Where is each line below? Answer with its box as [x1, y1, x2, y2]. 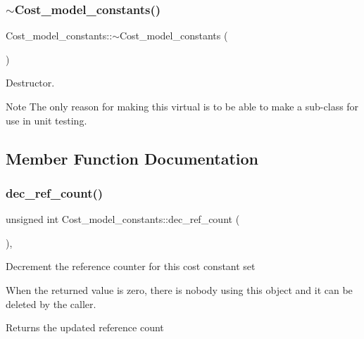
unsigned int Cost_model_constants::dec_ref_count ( [6, 212, 240, 226]
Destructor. [6, 75, 55, 90]
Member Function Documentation [6, 147, 259, 169]
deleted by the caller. [6, 296, 96, 311]
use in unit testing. [6, 113, 87, 127]
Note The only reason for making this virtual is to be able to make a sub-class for [6, 99, 359, 113]
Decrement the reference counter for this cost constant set [6, 259, 256, 274]
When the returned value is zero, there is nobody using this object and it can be [6, 282, 353, 297]
